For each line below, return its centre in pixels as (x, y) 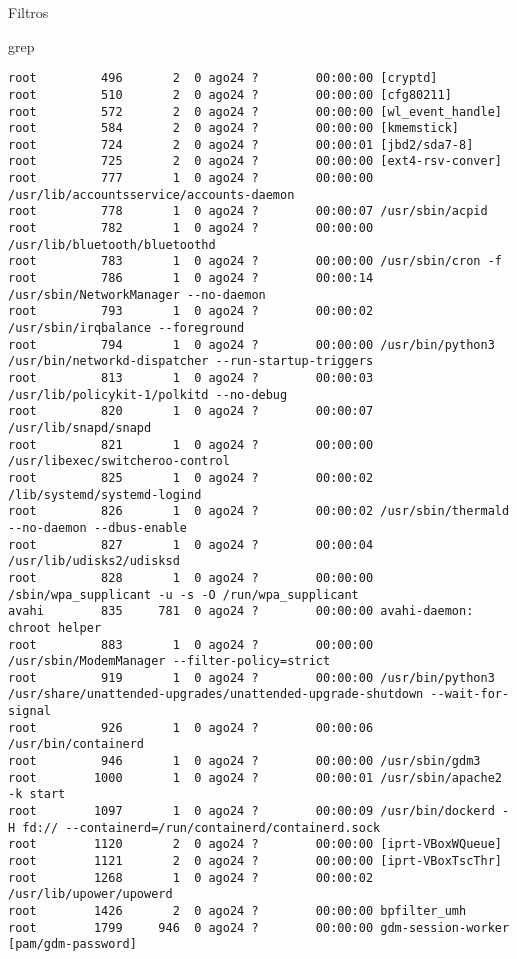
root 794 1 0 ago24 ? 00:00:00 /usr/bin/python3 (251, 344)
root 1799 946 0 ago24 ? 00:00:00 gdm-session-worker (259, 927)
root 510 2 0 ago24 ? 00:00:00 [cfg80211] (230, 94)
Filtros (28, 12)
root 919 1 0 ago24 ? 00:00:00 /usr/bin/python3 (251, 677)
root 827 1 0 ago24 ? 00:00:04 (191, 544)
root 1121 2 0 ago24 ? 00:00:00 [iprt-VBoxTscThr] (255, 861)
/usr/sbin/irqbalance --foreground (126, 328)
